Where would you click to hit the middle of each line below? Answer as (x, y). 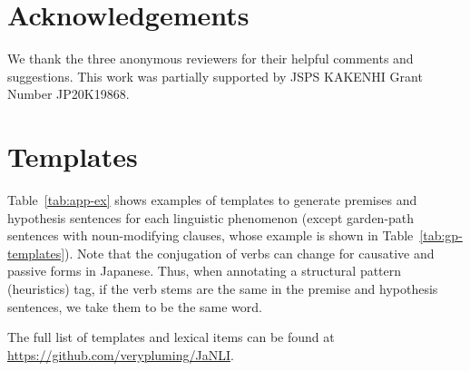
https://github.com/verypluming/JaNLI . (121, 354)
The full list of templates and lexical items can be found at (171, 337)
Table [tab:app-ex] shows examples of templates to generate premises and (212, 200)
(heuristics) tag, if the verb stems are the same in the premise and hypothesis (223, 288)
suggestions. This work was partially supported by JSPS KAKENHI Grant (215, 76)
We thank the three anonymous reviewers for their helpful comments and (211, 59)
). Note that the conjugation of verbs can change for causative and (250, 253)
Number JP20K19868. (69, 94)
